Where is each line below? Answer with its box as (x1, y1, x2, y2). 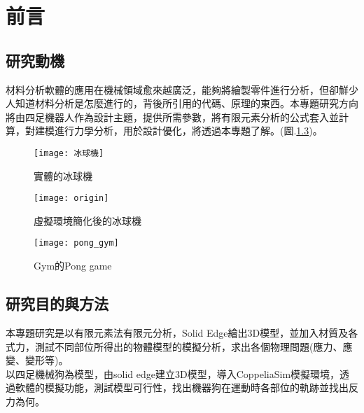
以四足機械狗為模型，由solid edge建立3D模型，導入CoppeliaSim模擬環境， (6, 366, 340, 381)
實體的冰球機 (34, 168, 92, 183)
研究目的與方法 (6, 293, 108, 314)
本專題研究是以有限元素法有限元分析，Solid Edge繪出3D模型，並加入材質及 (6, 325, 349, 339)
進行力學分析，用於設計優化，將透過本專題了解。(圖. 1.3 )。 (54, 123, 323, 138)
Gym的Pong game (34, 258, 112, 273)
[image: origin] (34, 193, 109, 204)
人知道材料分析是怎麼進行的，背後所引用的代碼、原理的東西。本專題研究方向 (6, 96, 358, 111)
